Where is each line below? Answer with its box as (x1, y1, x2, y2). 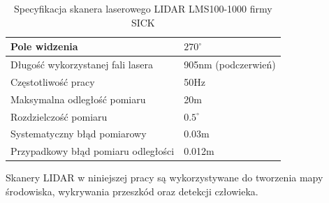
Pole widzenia (10, 39, 78, 54)
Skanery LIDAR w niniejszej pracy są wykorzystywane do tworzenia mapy (6, 170, 323, 185)
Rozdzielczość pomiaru (10, 109, 108, 123)
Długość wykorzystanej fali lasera (10, 57, 153, 72)
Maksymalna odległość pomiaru (10, 91, 146, 106)
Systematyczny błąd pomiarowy (10, 126, 147, 141)
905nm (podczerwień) (184, 57, 276, 72)
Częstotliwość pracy (10, 74, 95, 89)
